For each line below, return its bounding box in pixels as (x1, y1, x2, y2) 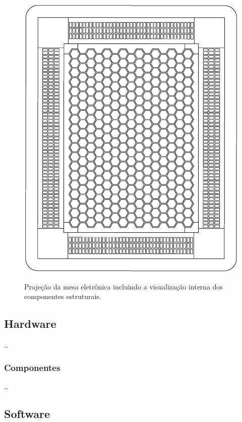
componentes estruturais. (24, 291, 101, 302)
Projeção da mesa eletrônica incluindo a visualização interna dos (24, 281, 223, 291)
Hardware (4, 316, 56, 331)
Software (4, 405, 50, 421)
